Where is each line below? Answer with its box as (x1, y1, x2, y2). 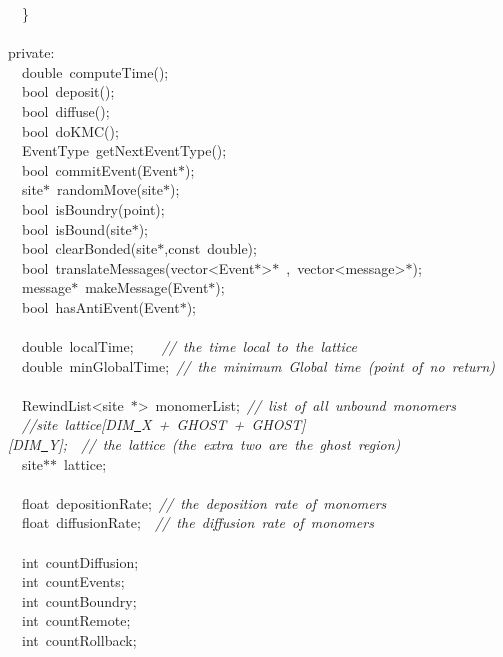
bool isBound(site (21, 218, 132, 239)
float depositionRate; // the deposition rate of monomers (21, 492, 387, 513)
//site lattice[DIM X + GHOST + (22, 414, 245, 435)
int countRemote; (21, 610, 131, 631)
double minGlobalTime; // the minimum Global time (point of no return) (21, 355, 496, 376)
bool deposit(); (21, 81, 115, 102)
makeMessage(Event (85, 277, 209, 298)
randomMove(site (57, 179, 163, 200)
